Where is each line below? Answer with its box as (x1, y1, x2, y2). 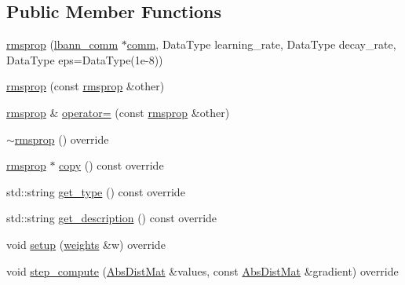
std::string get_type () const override (6, 183, 185, 199)
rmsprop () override (14, 130, 109, 147)
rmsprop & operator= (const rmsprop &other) (6, 104, 230, 120)
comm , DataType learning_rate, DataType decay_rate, (126, 36, 396, 53)
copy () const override (59, 157, 164, 174)
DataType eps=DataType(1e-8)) (6, 51, 163, 68)
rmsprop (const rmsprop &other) (6, 78, 165, 94)
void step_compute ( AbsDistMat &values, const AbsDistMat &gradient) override (6, 262, 399, 279)
